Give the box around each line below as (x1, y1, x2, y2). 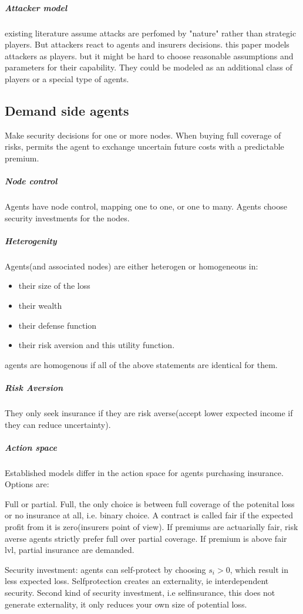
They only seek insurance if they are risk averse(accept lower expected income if (5, 406, 293, 419)
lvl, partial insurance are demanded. (5, 544, 134, 556)
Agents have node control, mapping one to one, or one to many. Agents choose (5, 200, 287, 212)
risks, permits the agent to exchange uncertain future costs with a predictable (5, 140, 284, 153)
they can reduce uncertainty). (5, 418, 111, 430)
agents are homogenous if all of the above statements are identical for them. (5, 358, 278, 370)
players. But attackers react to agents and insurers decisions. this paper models (5, 38, 289, 50)
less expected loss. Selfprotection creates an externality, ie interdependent (5, 575, 269, 587)
